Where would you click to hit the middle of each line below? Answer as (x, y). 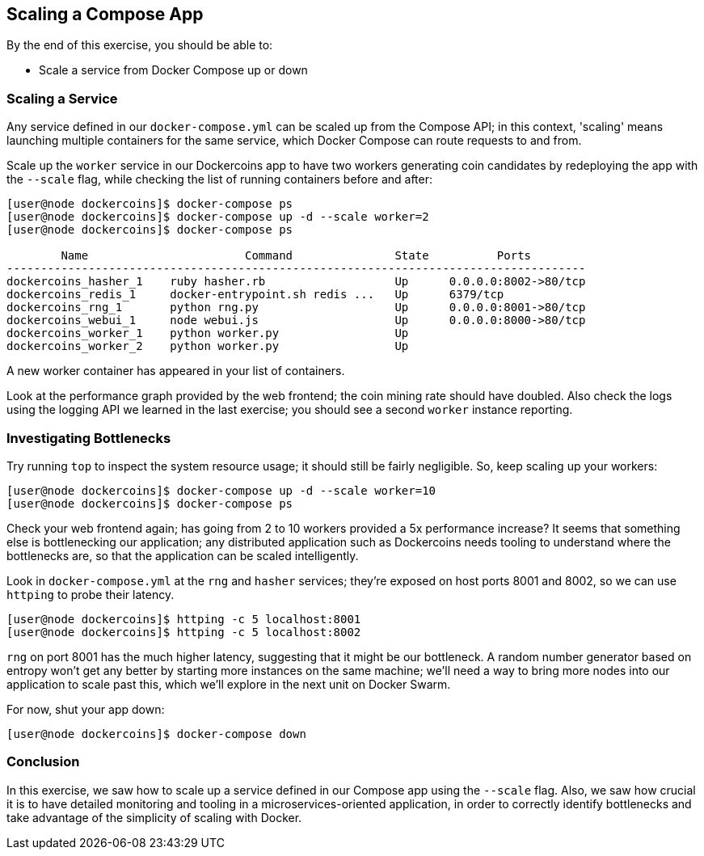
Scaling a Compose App (105, 14)
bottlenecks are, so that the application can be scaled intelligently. (183, 555)
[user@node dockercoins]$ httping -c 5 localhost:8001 (184, 619)
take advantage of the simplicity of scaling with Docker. (154, 817)
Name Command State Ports (296, 256)
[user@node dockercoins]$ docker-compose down (156, 734)
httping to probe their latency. (91, 594)
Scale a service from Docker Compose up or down (173, 70)
